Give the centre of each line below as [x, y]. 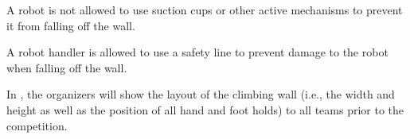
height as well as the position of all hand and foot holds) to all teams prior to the [205, 109]
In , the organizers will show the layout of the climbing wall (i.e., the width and [201, 94]
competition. [37, 125]
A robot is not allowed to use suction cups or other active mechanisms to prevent [205, 10]
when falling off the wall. [67, 67]
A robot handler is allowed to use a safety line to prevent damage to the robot [197, 52]
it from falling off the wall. [71, 25]
